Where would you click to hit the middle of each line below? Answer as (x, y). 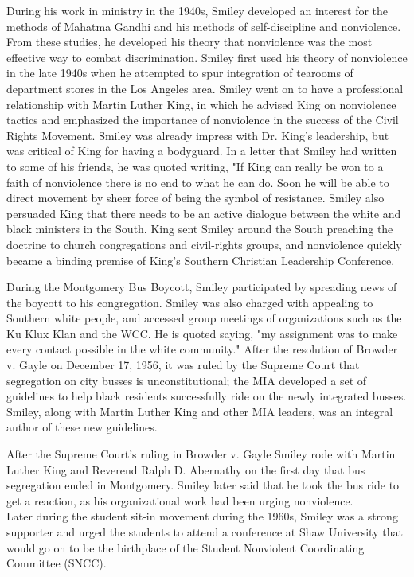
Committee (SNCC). (57, 563)
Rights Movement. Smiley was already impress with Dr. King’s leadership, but (198, 135)
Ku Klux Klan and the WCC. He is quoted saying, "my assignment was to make (202, 333)
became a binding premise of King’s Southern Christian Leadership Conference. (201, 260)
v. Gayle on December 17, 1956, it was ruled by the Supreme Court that (183, 365)
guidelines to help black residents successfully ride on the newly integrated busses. (207, 396)
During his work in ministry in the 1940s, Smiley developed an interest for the (197, 10)
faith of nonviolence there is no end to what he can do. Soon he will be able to (198, 182)
